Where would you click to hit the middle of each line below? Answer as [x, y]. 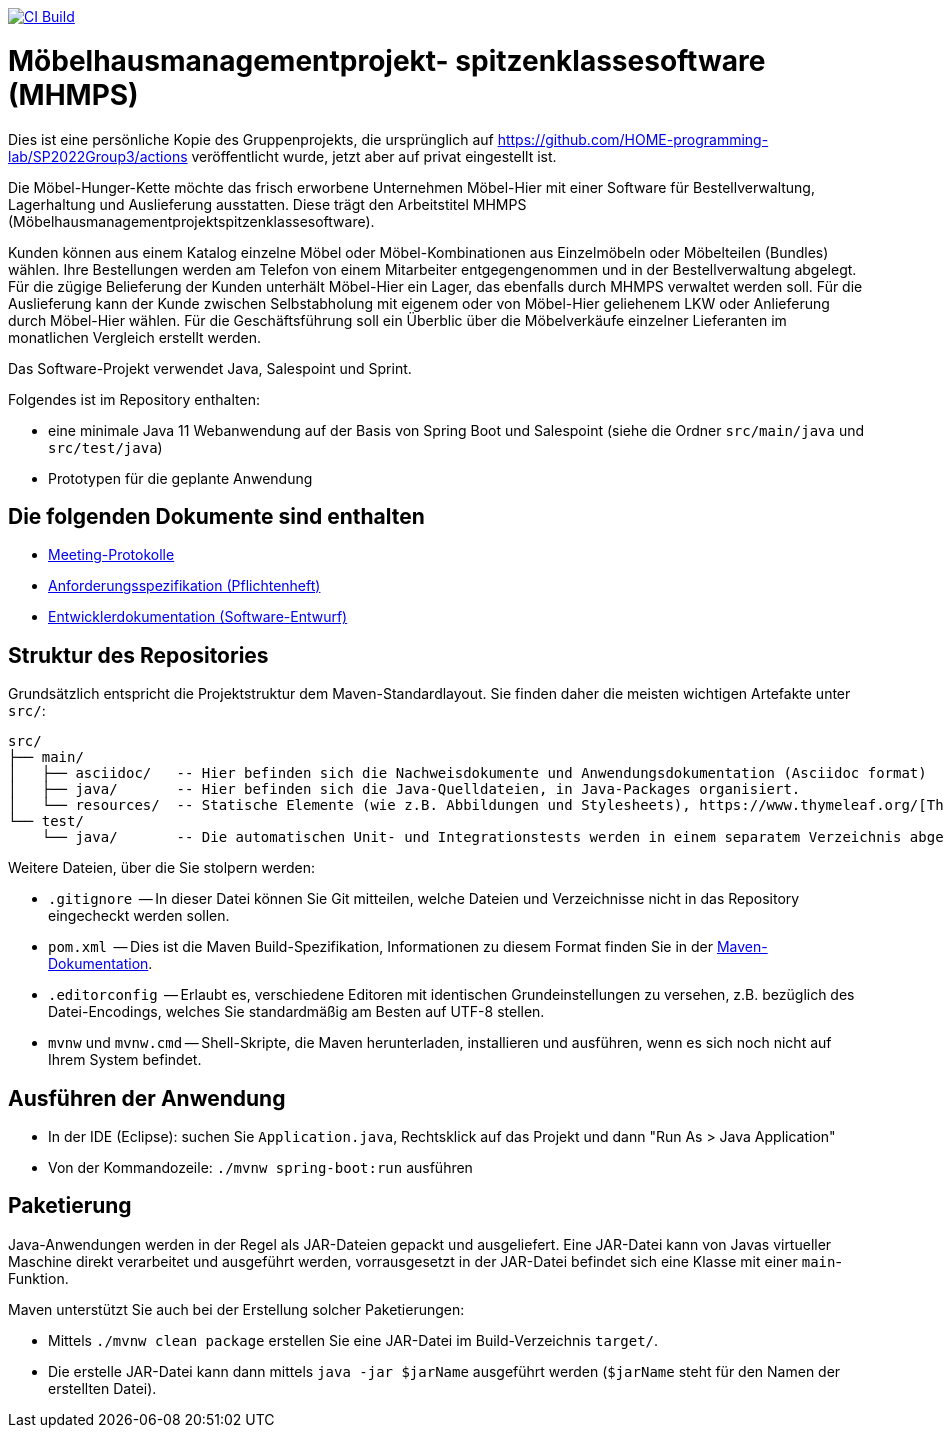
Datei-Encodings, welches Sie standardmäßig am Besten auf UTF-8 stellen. [296, 1012]
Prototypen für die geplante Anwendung [180, 478]
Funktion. [38, 1278]
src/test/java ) [105, 447]
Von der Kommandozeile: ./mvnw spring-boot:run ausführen [260, 1168]
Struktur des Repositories [138, 655]
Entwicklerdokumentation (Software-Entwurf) [198, 617]
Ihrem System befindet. [125, 1060]
